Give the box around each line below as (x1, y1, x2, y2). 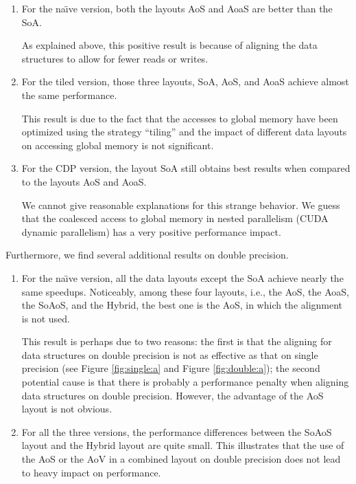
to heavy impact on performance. (21, 465, 161, 479)
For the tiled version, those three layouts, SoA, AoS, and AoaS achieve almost (21, 74, 349, 89)
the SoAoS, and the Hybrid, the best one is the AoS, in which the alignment (21, 298, 343, 312)
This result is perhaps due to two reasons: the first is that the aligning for (21, 334, 332, 349)
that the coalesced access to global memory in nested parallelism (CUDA (21, 211, 329, 225)
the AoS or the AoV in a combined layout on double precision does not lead (21, 452, 341, 466)
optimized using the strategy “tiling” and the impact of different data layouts (21, 124, 347, 139)
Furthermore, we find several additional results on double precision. (5, 247, 289, 262)
